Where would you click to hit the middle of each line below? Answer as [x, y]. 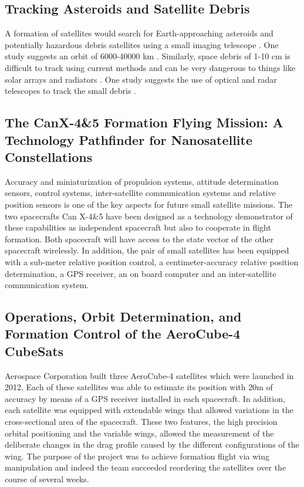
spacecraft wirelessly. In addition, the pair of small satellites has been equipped [147, 250]
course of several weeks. [47, 479]
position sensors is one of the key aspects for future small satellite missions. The [149, 204]
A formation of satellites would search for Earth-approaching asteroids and [139, 33]
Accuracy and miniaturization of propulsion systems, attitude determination [142, 181]
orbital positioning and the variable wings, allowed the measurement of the [139, 433]
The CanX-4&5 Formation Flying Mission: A [144, 122]
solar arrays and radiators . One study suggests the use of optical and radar [141, 79]
